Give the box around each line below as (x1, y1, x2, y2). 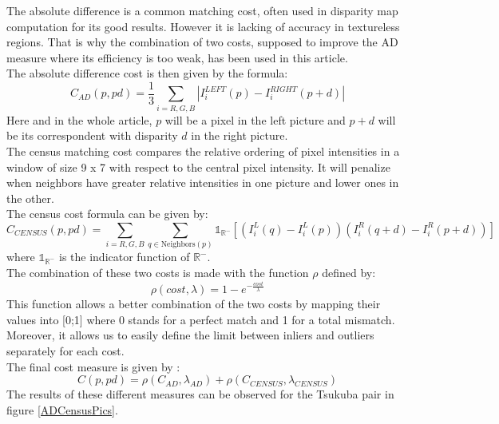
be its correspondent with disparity (6, 127, 178, 144)
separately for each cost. (6, 343, 125, 359)
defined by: (322, 264, 376, 280)
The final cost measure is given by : (6, 358, 180, 374)
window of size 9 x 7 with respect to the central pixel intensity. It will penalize (6, 158, 390, 175)
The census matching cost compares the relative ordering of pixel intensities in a (6, 142, 400, 159)
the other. (6, 189, 54, 206)
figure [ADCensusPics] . (6, 401, 118, 418)
